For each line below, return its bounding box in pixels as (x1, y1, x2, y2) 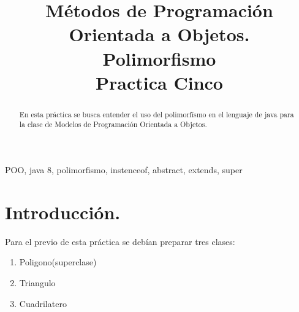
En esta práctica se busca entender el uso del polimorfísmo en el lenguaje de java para (19, 109, 294, 119)
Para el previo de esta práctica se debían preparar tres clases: (5, 235, 235, 248)
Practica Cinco (96, 69, 223, 95)
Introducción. (5, 199, 121, 224)
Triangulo (19, 276, 56, 289)
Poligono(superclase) (19, 255, 97, 268)
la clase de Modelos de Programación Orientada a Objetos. (19, 119, 207, 130)
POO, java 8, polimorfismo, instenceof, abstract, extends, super (5, 163, 243, 176)
